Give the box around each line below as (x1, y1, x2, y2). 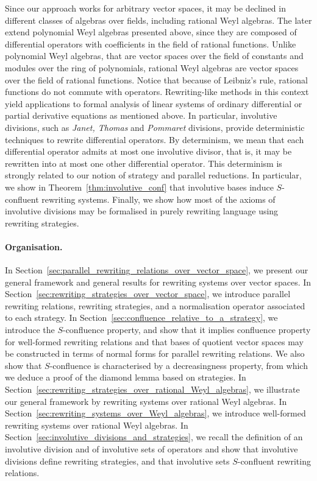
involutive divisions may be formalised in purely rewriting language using (5, 205, 279, 217)
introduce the (5, 323, 55, 336)
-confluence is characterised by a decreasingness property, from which (49, 359, 308, 371)
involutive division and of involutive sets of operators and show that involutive (5, 442, 298, 455)
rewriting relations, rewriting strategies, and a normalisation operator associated (5, 299, 305, 312)
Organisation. (5, 240, 63, 253)
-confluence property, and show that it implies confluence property (62, 323, 311, 336)
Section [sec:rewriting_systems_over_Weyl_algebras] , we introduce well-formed (5, 407, 306, 420)
